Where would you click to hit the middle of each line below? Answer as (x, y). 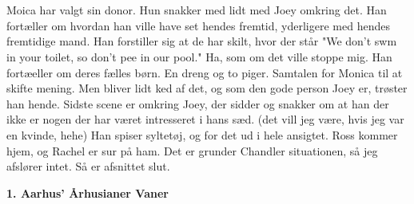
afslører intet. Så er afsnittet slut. (88, 166)
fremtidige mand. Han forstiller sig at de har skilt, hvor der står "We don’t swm (202, 41)
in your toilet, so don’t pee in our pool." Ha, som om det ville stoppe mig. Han (199, 56)
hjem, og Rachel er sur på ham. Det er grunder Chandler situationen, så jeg (192, 150)
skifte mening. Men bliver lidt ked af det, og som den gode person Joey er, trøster (207, 88)
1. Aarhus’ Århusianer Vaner (88, 192)
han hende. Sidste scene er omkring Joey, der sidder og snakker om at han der (198, 103)
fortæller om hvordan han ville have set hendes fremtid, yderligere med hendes (198, 25)
